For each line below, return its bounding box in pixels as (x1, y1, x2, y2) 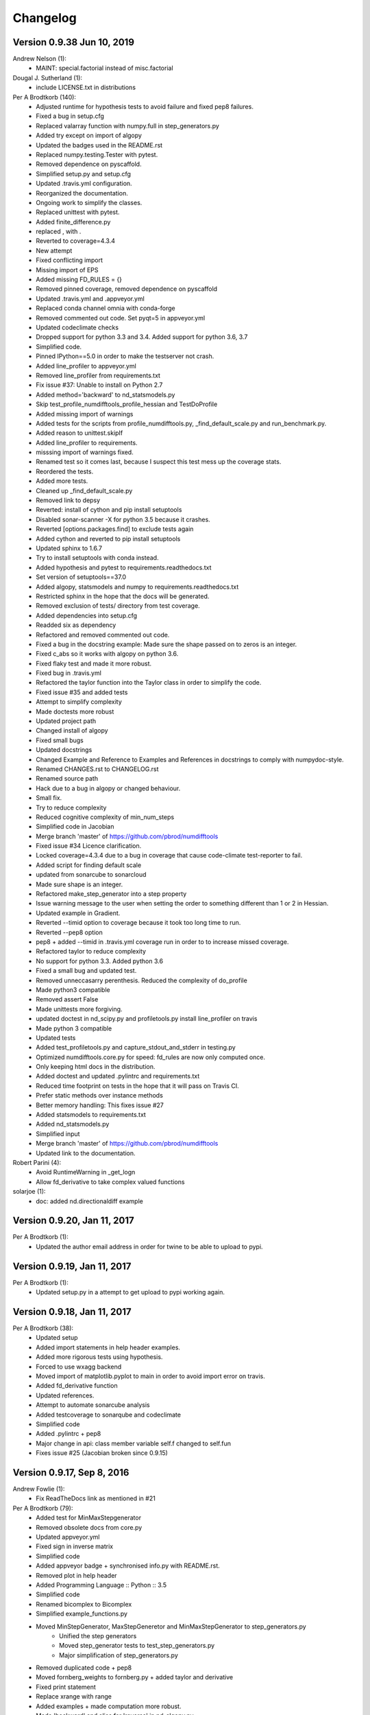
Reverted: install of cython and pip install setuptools (36, 506, 182, 514)
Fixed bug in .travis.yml (36, 669, 102, 677)
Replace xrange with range (36, 1692, 112, 1701)
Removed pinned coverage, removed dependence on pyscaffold (36, 285, 218, 293)
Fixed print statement (36, 1683, 96, 1691)
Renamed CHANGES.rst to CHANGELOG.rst (36, 765, 159, 773)
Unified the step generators (59, 1631, 137, 1640)
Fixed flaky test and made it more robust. (36, 659, 152, 667)
